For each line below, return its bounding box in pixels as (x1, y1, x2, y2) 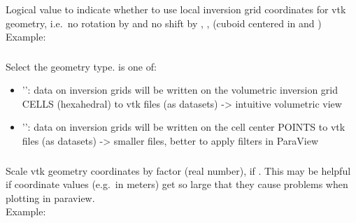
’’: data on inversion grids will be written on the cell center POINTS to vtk (22, 120, 346, 134)
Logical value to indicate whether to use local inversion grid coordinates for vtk (6, 1, 346, 16)
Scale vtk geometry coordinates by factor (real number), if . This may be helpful (6, 163, 351, 178)
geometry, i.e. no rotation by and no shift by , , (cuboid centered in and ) (6, 15, 322, 30)
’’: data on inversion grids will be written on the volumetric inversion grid (22, 82, 339, 97)
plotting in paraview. (6, 190, 95, 205)
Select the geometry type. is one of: (6, 59, 157, 73)
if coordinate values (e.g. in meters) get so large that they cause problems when (6, 177, 348, 192)
